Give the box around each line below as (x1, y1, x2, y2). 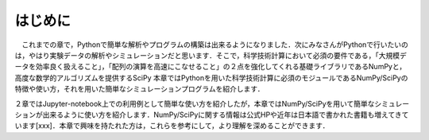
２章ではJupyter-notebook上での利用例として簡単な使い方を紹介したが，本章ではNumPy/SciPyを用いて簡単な (14, 99, 375, 108)
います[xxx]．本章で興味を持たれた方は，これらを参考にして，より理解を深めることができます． (14, 121, 330, 130)
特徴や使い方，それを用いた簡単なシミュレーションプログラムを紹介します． (14, 84, 265, 94)
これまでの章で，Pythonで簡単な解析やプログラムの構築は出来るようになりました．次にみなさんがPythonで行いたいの (21, 40, 409, 49)
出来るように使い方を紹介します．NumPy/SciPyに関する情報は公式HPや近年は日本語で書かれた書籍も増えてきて (42, 110, 409, 119)
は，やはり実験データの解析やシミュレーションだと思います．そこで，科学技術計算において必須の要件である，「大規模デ (14, 50, 407, 60)
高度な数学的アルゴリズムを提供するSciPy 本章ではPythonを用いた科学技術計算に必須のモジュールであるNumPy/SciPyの (14, 72, 408, 83)
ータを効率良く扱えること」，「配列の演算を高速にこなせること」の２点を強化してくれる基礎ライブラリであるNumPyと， (14, 62, 407, 72)
